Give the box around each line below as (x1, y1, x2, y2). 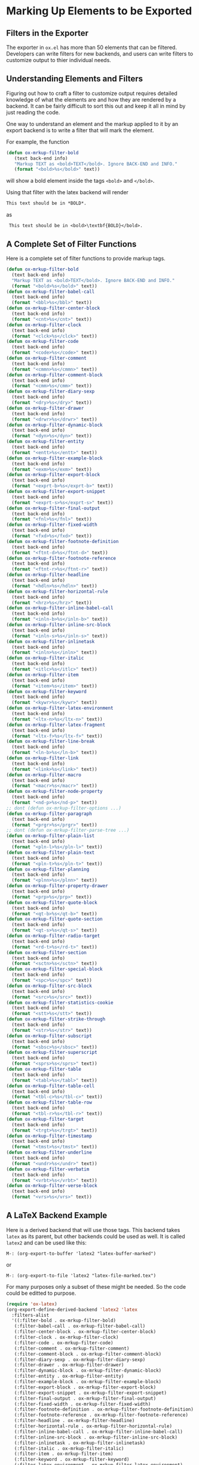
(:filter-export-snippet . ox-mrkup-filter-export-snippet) (14, 1390, 167, 1396)
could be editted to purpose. (6, 1289, 76, 1297)
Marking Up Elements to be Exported (6, 4, 192, 18)
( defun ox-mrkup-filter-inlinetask (6, 638, 95, 645)
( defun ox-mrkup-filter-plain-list (6, 833, 95, 839)
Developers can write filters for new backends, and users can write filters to (6, 50, 193, 57)
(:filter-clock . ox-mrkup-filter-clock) (14, 1334, 119, 1341)
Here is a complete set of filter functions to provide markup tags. (6, 255, 166, 262)
